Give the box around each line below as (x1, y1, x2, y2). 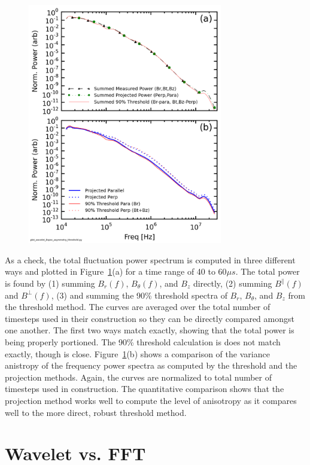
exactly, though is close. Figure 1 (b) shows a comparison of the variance (5, 347, 270, 360)
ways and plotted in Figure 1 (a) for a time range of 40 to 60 (5, 265, 227, 278)
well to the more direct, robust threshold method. (5, 406, 187, 418)
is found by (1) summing (5, 277, 95, 290)
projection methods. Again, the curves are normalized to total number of (5, 370, 272, 383)
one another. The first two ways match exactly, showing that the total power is (5, 324, 294, 336)
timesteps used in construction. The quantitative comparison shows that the (5, 382, 284, 395)
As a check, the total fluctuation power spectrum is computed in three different (5, 253, 296, 266)
